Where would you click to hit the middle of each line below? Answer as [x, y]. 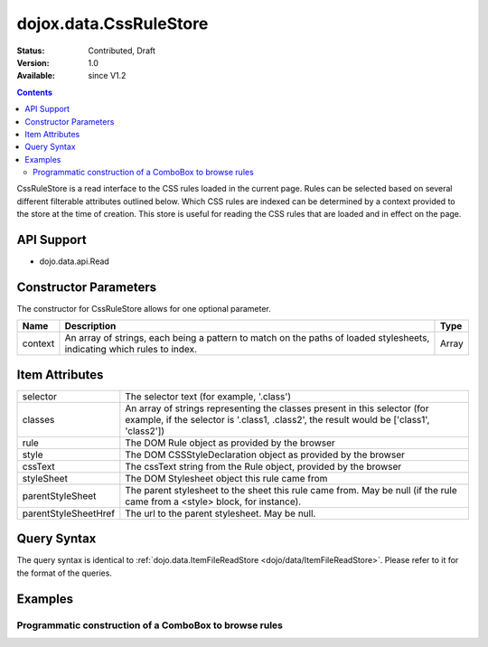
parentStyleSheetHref [69, 513]
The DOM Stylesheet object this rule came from [226, 478]
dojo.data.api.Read [75, 261]
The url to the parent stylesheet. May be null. [221, 513]
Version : [33, 62]
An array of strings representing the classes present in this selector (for [277, 408]
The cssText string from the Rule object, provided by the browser [263, 466]
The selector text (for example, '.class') [208, 396]
